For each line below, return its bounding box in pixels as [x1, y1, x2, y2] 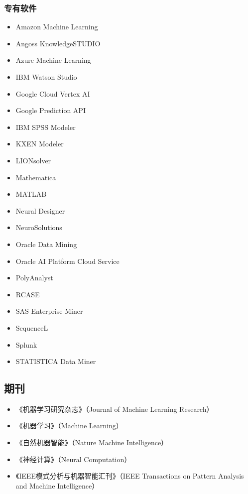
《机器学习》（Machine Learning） [15, 420, 123, 431]
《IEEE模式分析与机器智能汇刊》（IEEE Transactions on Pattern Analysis [15, 471, 244, 481]
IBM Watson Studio [15, 72, 77, 82]
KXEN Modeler [15, 138, 64, 149]
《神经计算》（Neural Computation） [15, 454, 131, 464]
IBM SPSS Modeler [15, 122, 76, 132]
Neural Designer [15, 205, 65, 216]
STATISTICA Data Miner [15, 356, 96, 367]
